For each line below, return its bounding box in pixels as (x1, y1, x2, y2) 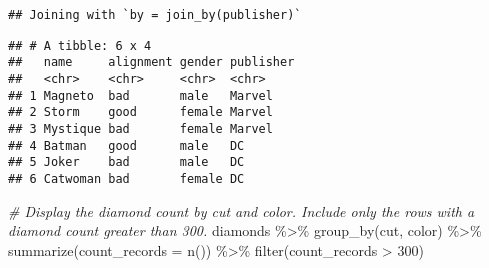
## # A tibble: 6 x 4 (8, 38, 152, 53)
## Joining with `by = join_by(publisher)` (8, 8, 302, 22)
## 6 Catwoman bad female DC (8, 171, 245, 186)
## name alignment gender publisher (8, 55, 295, 70)
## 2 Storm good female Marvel (8, 105, 273, 120)
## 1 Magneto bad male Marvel (8, 88, 273, 103)
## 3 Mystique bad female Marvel (8, 121, 273, 136)
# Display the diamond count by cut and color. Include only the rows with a (8, 200, 475, 221)
